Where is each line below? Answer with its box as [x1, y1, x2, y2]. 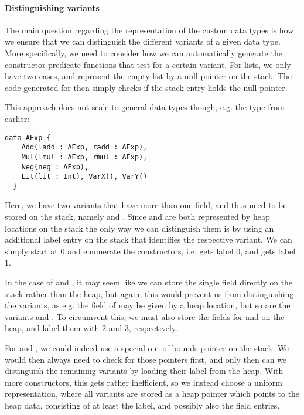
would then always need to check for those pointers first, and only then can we [5, 353, 287, 365]
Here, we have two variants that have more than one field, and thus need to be [5, 199, 287, 211]
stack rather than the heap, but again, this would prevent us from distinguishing [5, 287, 294, 300]
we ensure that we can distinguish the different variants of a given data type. [5, 35, 281, 47]
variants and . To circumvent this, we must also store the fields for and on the [5, 310, 285, 322]
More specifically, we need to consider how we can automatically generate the [5, 46, 282, 59]
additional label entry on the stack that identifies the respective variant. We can [5, 233, 292, 246]
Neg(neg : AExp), [21, 162, 89, 171]
